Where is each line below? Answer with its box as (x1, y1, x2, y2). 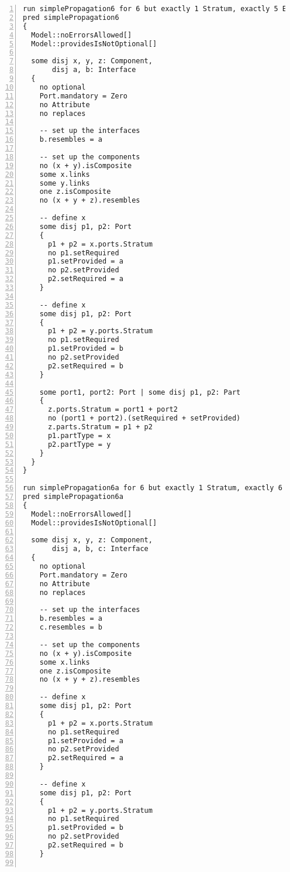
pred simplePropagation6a (23, 493, 123, 501)
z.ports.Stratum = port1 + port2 (47, 405, 178, 414)
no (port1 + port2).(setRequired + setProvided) (47, 414, 241, 423)
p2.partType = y (47, 440, 111, 449)
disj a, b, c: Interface (52, 545, 149, 553)
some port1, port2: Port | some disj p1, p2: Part (39, 388, 241, 396)
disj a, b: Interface (52, 66, 136, 74)
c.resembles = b (39, 623, 103, 632)
